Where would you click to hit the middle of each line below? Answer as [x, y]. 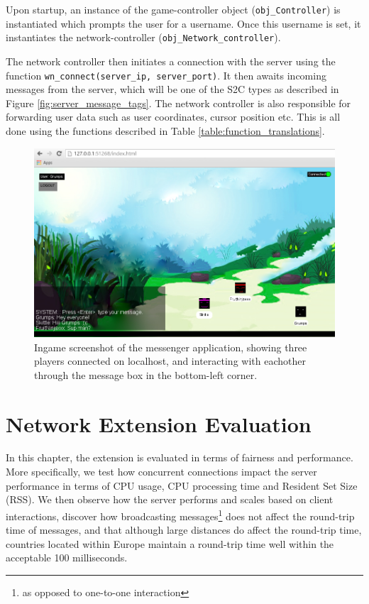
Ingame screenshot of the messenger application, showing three [171, 347]
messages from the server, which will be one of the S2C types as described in [172, 89]
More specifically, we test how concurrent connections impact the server [161, 472]
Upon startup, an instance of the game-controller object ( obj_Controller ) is [173, 9]
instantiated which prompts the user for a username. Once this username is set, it [183, 23]
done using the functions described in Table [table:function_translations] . [165, 130]
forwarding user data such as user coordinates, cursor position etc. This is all [173, 117]
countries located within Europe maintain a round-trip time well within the [170, 543]
